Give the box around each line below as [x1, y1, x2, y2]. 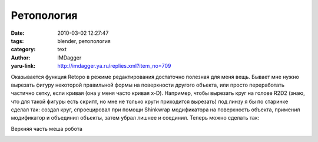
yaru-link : [11, 62, 35, 70]
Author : [11, 54, 31, 61]
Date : [11, 29, 25, 37]
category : [11, 46, 36, 53]
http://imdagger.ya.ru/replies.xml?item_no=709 [57, 62, 171, 70]
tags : [11, 37, 24, 44]
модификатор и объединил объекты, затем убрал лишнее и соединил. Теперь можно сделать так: [11, 114, 260, 121]
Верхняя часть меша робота [11, 125, 82, 132]
